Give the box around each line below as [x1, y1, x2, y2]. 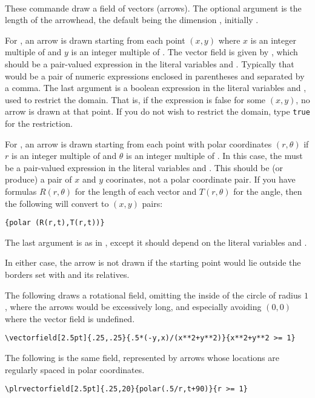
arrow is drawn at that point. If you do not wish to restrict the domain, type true [5, 105, 310, 118]
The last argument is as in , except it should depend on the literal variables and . [5, 235, 307, 248]
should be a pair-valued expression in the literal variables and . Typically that [5, 57, 294, 70]
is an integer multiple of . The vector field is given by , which [71, 46, 298, 58]
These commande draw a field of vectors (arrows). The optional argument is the [5, 1, 302, 14]
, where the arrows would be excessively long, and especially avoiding [5, 300, 262, 313]
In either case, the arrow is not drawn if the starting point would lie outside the [5, 256, 301, 269]
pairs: [142, 197, 163, 209]
